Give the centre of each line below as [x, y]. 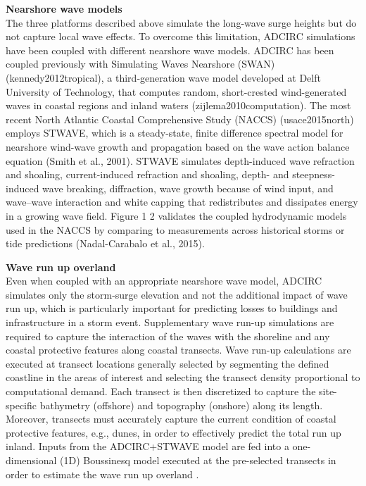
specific [21, 405]
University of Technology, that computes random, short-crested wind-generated [176, 91]
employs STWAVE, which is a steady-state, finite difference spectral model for [175, 133]
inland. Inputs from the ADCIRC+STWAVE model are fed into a [147, 446]
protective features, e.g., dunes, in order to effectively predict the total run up [173, 432]
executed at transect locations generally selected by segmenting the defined [168, 363]
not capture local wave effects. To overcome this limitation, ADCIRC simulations [181, 36]
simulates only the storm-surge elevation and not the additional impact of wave [177, 294]
